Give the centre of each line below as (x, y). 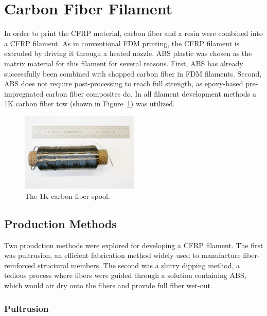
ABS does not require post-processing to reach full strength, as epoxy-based (124, 83)
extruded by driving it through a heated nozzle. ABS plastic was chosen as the (128, 53)
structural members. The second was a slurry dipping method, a (139, 265)
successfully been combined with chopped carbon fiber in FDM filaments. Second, (133, 73)
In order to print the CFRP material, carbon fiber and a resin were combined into (133, 33)
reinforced (20, 265)
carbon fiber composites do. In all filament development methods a (151, 93)
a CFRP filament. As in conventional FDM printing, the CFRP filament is (122, 43)
